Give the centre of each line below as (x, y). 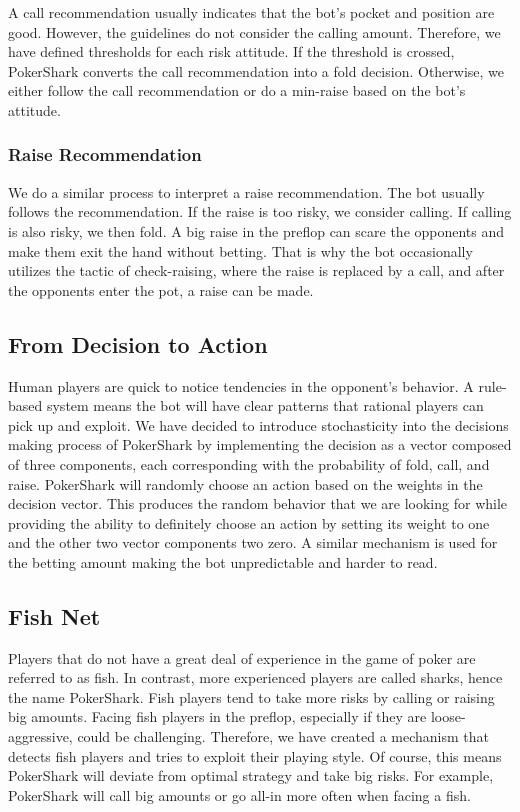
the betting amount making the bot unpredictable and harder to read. (223, 561)
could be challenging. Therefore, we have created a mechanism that (283, 736)
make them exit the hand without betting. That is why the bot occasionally (240, 250)
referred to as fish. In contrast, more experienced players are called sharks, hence (255, 677)
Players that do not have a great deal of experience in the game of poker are (242, 657)
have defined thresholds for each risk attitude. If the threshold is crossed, (231, 51)
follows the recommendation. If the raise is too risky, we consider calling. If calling (260, 211)
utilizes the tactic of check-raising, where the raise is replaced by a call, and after (256, 270)
